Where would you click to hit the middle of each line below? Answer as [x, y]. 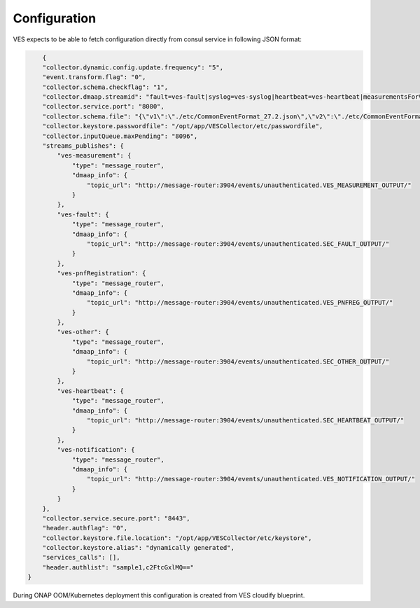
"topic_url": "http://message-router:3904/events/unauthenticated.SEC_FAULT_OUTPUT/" [238, 244]
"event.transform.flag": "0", [94, 77]
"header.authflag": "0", [85, 528]
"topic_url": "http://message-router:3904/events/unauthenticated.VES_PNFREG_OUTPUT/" [240, 303]
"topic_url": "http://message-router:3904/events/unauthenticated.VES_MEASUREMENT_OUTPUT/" [249, 185]
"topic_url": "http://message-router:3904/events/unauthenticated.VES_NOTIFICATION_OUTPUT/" [251, 479]
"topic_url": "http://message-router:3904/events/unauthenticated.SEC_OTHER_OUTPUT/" [238, 361]
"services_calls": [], [81, 558]
